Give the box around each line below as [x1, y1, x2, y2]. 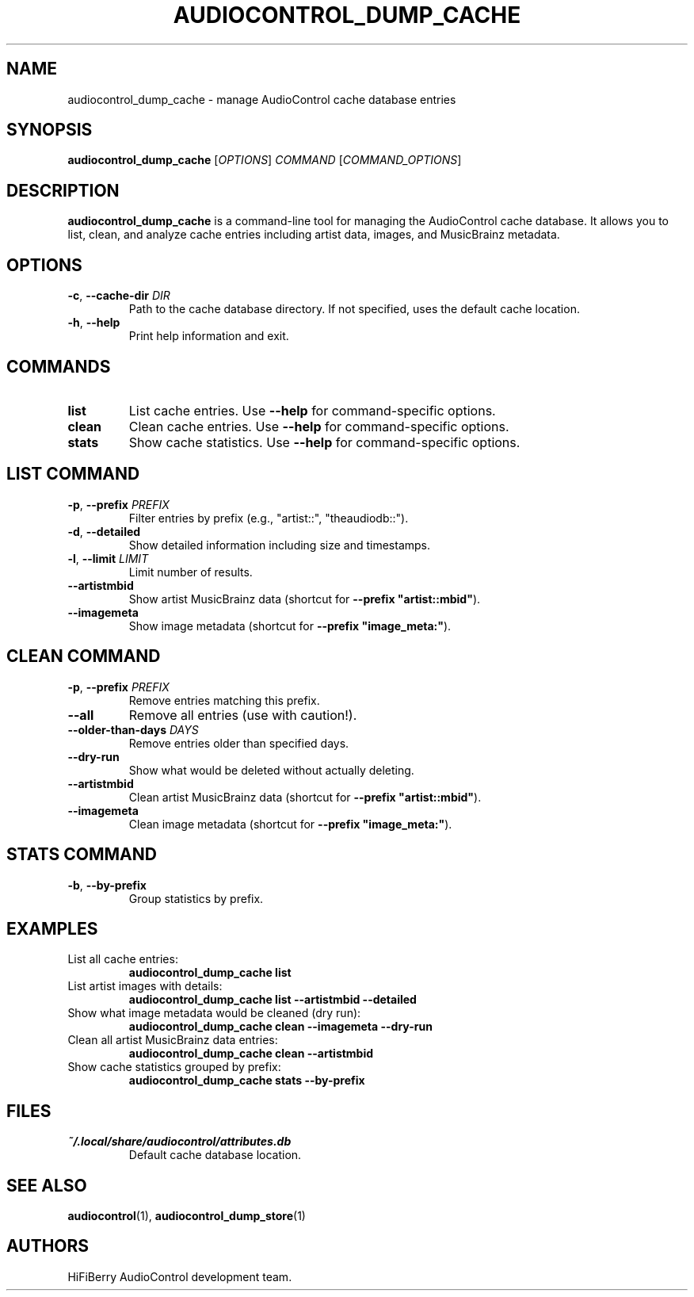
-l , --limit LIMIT [67, 551, 149, 565]
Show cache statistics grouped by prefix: [67, 1060, 281, 1074]
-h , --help [67, 316, 120, 330]
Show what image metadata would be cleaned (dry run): [67, 1006, 361, 1020]
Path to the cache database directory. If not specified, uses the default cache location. [128, 302, 580, 316]
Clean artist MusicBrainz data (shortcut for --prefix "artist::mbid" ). [128, 790, 482, 804]
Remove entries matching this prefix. [128, 693, 320, 707]
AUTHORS [6, 1236, 90, 1257]
